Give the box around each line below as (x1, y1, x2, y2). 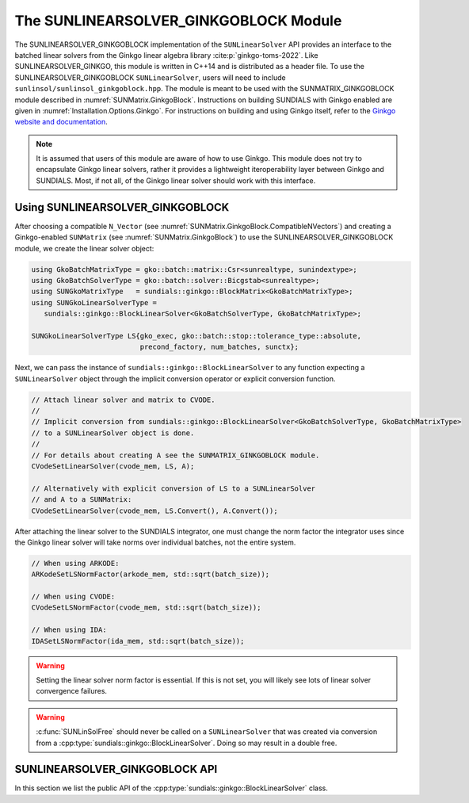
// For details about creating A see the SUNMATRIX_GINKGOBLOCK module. (31, 450, 320, 460)
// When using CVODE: (31, 592, 116, 602)
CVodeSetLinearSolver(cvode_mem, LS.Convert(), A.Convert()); (31, 506, 278, 515)
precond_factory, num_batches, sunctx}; (139, 342, 299, 352)
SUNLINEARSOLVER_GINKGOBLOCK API (14, 763, 218, 776)
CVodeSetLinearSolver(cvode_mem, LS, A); (31, 461, 195, 471)
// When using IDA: (31, 625, 107, 634)
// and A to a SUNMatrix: (31, 495, 132, 504)
